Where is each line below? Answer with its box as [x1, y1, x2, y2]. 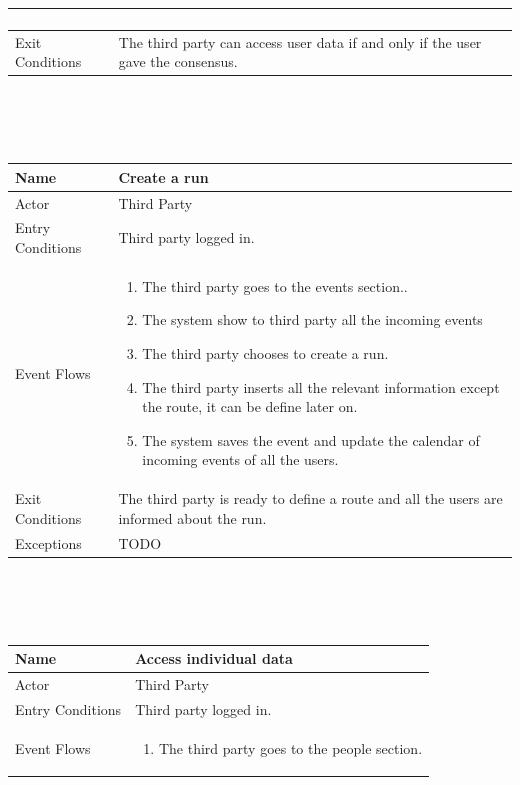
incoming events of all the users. [142, 449, 339, 470]
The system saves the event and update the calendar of [142, 429, 480, 450]
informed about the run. [118, 507, 267, 528]
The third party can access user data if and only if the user [118, 31, 482, 52]
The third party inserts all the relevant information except [142, 376, 500, 397]
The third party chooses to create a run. [142, 343, 389, 364]
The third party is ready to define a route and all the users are [118, 488, 503, 509]
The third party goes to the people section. [158, 737, 423, 758]
